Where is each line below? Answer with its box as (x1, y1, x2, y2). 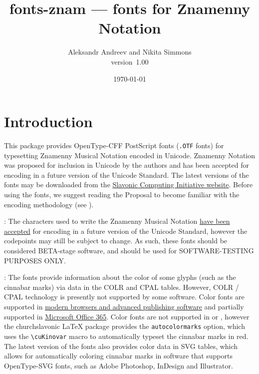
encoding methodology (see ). (4, 199, 94, 209)
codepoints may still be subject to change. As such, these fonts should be (4, 235, 228, 246)
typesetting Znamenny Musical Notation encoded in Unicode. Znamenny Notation (4, 150, 256, 160)
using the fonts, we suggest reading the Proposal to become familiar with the (4, 189, 240, 200)
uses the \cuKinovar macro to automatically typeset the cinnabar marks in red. (4, 330, 249, 341)
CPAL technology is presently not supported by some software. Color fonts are (4, 291, 245, 302)
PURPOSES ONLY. (4, 255, 66, 265)
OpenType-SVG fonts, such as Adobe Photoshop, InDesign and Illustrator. (4, 360, 233, 370)
